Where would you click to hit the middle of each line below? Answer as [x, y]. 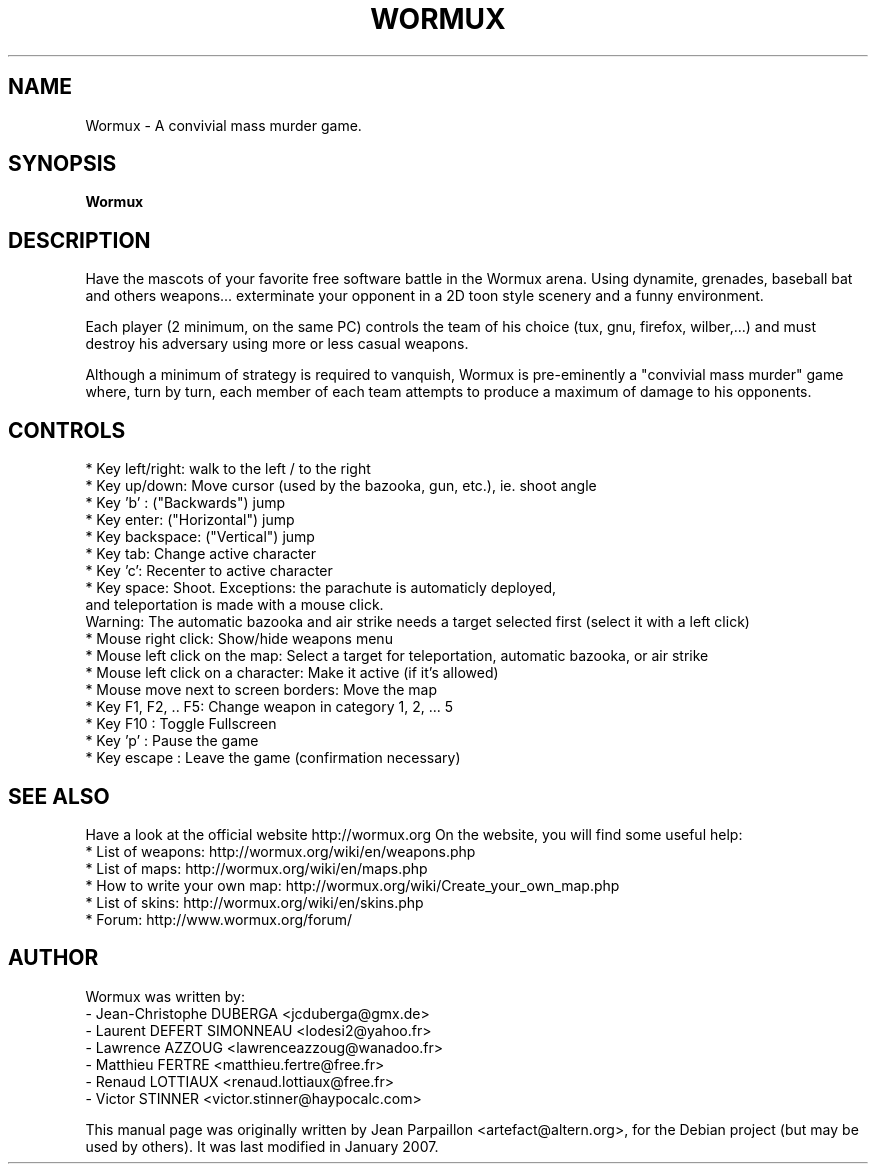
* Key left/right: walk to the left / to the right [228, 469]
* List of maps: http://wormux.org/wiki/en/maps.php [256, 868]
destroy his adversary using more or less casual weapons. [277, 344]
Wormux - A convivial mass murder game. [223, 125]
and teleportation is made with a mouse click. [234, 605]
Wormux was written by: [165, 996]
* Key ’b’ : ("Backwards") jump [185, 503]
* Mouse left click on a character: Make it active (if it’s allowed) [292, 673]
